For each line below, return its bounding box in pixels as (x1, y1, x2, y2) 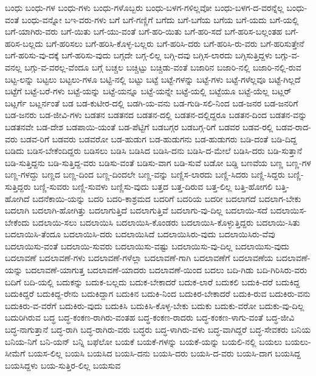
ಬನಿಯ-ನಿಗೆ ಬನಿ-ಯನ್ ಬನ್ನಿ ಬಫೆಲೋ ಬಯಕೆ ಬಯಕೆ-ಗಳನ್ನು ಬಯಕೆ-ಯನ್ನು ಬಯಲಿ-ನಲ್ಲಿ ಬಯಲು (5, 335, 283, 347)
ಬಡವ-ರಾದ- (275, 120, 311, 133)
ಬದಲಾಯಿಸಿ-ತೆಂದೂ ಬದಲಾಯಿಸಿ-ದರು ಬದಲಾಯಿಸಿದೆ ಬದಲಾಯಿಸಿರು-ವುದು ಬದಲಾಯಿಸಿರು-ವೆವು (5, 228, 275, 240)
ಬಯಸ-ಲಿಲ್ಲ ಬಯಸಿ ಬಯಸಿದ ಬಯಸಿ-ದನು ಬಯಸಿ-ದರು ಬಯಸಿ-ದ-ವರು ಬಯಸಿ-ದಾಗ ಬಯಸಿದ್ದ (28, 347, 301, 360)
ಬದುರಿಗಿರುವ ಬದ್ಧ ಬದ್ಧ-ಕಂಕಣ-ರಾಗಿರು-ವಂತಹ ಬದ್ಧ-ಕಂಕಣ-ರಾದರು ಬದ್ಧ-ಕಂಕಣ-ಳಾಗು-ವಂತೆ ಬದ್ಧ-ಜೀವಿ (5, 311, 295, 324)
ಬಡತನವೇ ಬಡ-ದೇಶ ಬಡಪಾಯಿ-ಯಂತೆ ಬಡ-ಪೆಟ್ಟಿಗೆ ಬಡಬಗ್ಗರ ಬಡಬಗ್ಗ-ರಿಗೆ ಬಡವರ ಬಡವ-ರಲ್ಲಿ (5, 120, 273, 133)
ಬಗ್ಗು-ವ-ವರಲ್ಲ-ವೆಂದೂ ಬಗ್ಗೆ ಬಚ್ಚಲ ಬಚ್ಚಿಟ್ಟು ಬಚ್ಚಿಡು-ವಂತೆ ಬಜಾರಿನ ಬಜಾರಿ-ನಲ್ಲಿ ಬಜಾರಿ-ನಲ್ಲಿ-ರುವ (24, 60, 301, 73)
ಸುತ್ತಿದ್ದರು (5, 179, 31, 192)
